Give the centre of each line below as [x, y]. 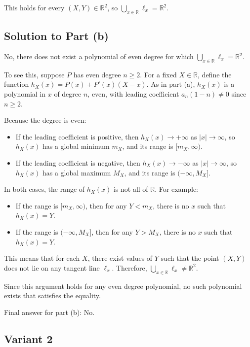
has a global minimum [76, 146]
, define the [215, 74]
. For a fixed [158, 74]
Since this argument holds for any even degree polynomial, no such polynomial [123, 286]
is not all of [131, 189]
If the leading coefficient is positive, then [77, 136]
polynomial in [25, 93]
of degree [68, 93]
